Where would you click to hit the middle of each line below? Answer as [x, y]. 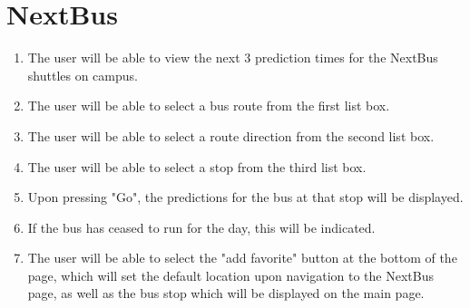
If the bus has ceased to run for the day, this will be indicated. [201, 227]
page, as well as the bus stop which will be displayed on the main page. [226, 293]
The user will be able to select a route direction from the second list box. [231, 135]
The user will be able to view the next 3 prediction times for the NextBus [233, 58]
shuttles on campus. [83, 75]
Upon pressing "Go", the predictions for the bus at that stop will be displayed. [245, 197]
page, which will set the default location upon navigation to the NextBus [230, 275]
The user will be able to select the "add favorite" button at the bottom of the [242, 258]
